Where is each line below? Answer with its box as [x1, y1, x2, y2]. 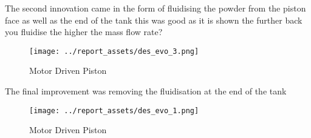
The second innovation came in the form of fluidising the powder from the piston [5, 2, 306, 14]
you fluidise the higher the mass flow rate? [5, 25, 163, 38]
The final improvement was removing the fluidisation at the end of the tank [5, 85, 287, 97]
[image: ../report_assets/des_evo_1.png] [29, 106, 199, 115]
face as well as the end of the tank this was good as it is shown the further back [5, 13, 302, 26]
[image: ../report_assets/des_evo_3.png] [29, 47, 199, 56]
